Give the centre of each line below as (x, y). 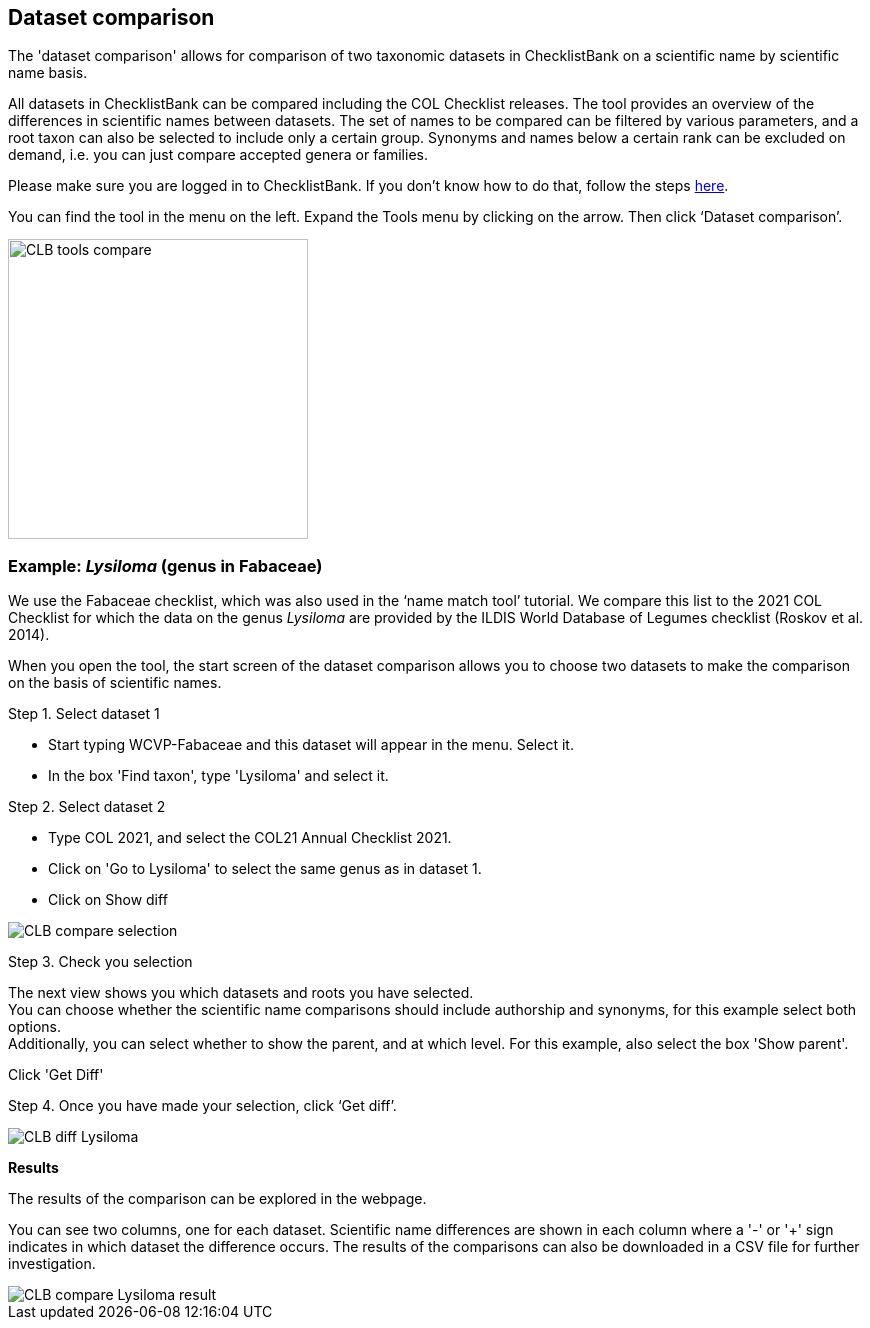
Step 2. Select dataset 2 (87, 807)
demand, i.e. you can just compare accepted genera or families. (218, 155)
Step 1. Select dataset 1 (84, 714)
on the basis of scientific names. (115, 683)
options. (35, 1027)
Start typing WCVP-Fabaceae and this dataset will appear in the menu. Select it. (311, 745)
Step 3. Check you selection (100, 962)
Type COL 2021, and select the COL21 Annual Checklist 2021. (250, 838)
